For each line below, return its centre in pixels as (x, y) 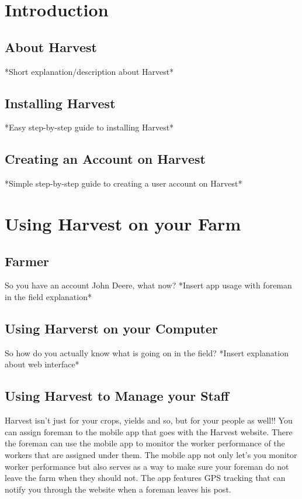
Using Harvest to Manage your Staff (117, 396)
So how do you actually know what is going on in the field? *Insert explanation (147, 352)
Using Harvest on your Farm (123, 223)
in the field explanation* (48, 296)
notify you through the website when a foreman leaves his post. (118, 489)
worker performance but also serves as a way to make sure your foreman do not (147, 466)
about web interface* (42, 364)
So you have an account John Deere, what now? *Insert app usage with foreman (148, 285)
